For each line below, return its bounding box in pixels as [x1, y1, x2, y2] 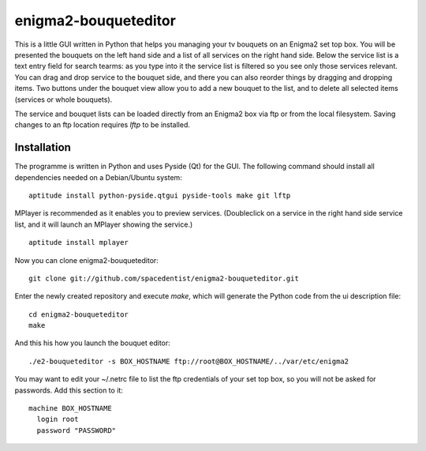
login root [36, 415, 79, 424]
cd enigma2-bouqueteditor [28, 310, 129, 319]
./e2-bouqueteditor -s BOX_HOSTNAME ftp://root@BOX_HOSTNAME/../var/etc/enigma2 [28, 356, 349, 366]
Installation [14, 141, 71, 154]
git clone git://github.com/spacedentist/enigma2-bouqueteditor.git [28, 273, 299, 283]
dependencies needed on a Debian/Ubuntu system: [14, 172, 183, 182]
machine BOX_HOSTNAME [28, 404, 112, 413]
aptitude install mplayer [28, 238, 129, 247]
